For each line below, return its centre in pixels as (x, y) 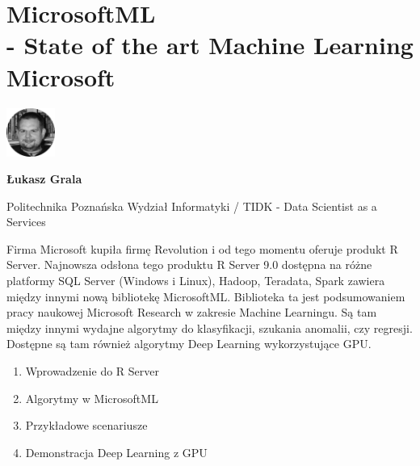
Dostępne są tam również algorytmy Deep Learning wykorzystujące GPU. (189, 344)
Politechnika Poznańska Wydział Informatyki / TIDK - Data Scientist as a (192, 206)
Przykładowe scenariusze (86, 425)
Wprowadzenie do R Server (92, 371)
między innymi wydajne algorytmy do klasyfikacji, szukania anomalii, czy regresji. (210, 327)
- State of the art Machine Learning (210, 45)
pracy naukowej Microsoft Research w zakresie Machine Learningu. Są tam (192, 312)
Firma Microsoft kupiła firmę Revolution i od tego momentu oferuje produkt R (202, 248)
